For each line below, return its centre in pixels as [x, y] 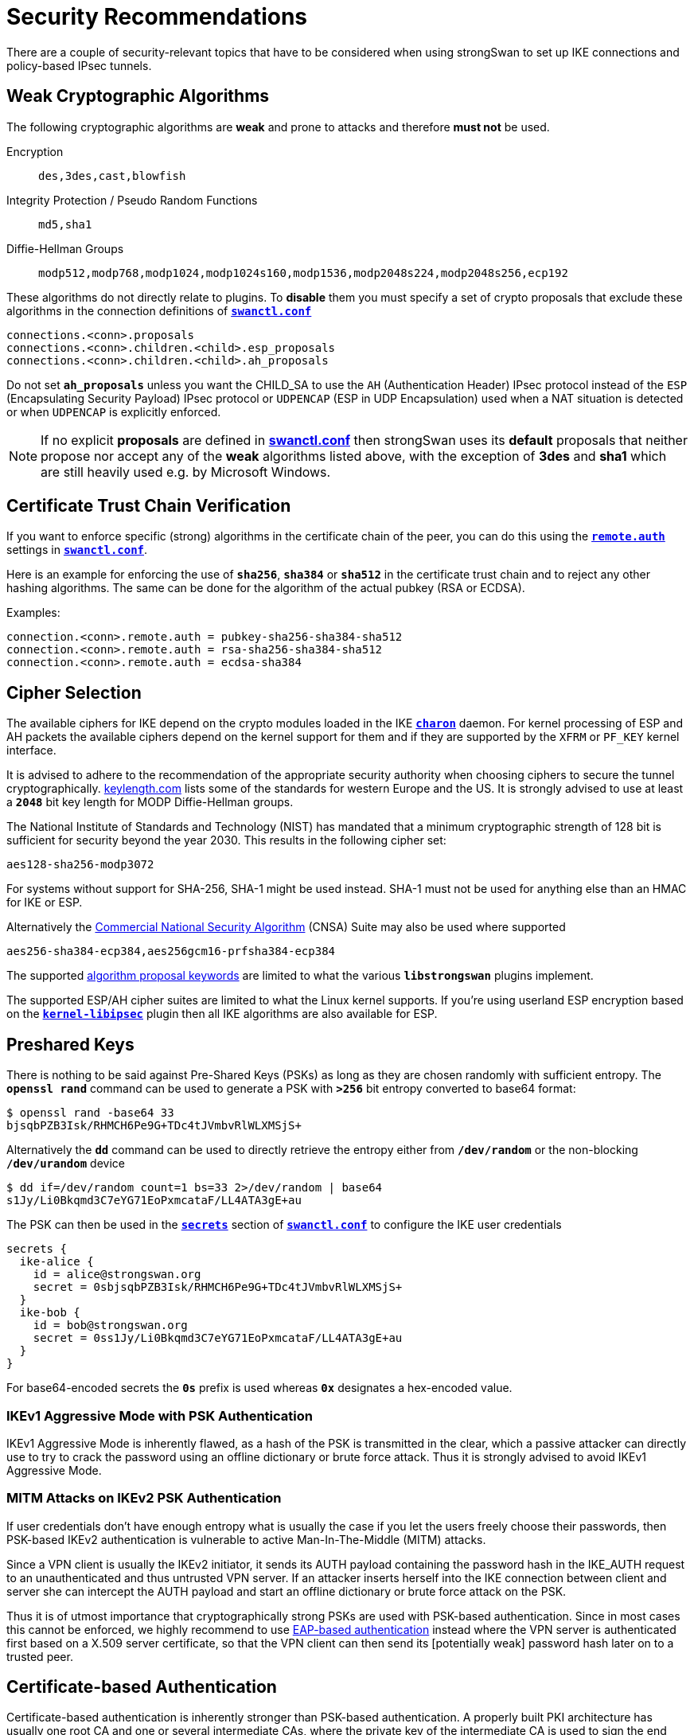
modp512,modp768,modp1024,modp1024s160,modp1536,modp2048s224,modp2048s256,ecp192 [303, 273]
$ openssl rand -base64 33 [90, 1113]
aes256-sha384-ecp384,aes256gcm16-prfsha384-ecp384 [171, 951]
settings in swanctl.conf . [77, 550]
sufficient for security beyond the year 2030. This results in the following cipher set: [226, 840]
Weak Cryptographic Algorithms [138, 96]
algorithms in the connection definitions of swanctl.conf [159, 310]
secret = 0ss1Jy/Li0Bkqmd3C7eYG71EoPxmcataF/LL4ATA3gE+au [218, 1338]
